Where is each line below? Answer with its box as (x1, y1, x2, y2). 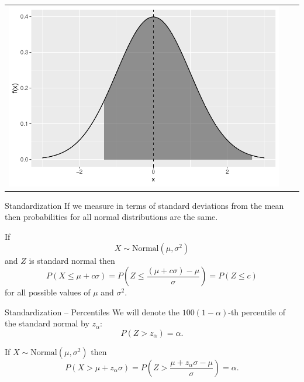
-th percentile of (228, 305, 285, 318)
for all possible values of (5, 286, 91, 298)
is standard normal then (29, 254, 115, 266)
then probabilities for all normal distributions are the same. (5, 211, 218, 223)
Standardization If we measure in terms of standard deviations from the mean (5, 199, 284, 211)
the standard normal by (5, 317, 89, 329)
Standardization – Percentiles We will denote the (5, 305, 180, 318)
